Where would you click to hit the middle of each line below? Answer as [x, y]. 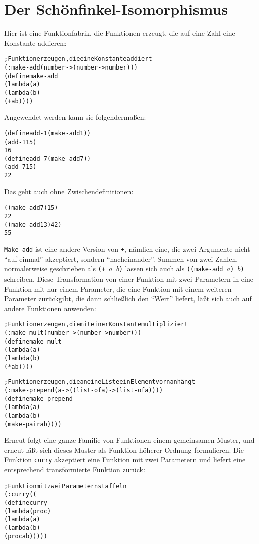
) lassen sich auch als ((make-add [171, 269]
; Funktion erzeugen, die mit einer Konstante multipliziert [96, 325]
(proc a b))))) [26, 536]
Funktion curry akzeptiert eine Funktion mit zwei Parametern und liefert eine [125, 460]
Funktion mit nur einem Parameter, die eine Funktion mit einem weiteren [118, 288]
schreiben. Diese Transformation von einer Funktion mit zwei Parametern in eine [129, 278]
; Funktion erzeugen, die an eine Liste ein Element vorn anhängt [100, 382]
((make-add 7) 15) [31, 208]
